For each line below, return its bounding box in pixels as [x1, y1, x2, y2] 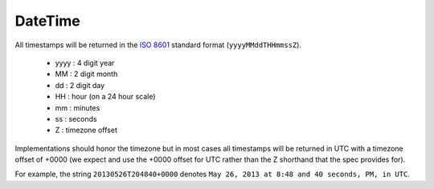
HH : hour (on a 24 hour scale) [55, 92, 156, 102]
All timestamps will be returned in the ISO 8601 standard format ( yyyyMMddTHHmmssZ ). [14, 40, 301, 50]
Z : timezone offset [55, 125, 118, 135]
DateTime [14, 12, 80, 30]
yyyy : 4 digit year [55, 58, 115, 67]
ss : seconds [55, 114, 97, 123]
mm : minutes [55, 103, 100, 112]
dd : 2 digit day [55, 80, 105, 90]
